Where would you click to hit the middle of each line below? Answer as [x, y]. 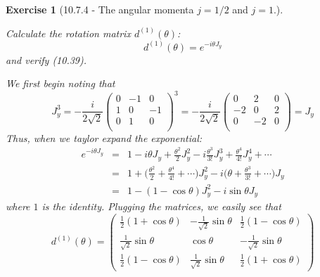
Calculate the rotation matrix [68, 33]
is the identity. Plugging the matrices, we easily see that [161, 206]
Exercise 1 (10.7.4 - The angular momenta [100, 9]
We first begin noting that [60, 83]
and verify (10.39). [46, 59]
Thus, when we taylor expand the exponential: [104, 137]
